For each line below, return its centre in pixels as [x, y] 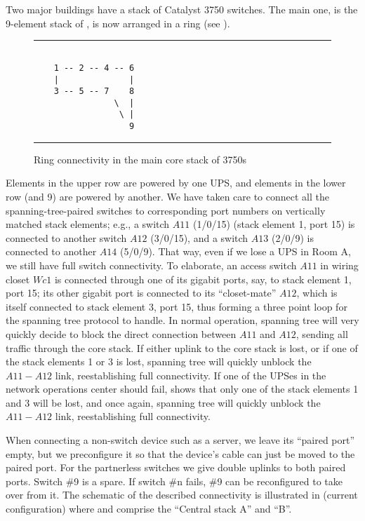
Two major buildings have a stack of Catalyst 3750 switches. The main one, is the [182, 9]
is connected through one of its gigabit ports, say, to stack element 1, [203, 279]
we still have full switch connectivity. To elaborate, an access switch [151, 265]
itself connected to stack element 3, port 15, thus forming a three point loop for [177, 306]
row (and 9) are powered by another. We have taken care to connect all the [167, 196]
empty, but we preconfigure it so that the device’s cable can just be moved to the [180, 453]
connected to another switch [66, 237]
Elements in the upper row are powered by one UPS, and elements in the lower [176, 183]
